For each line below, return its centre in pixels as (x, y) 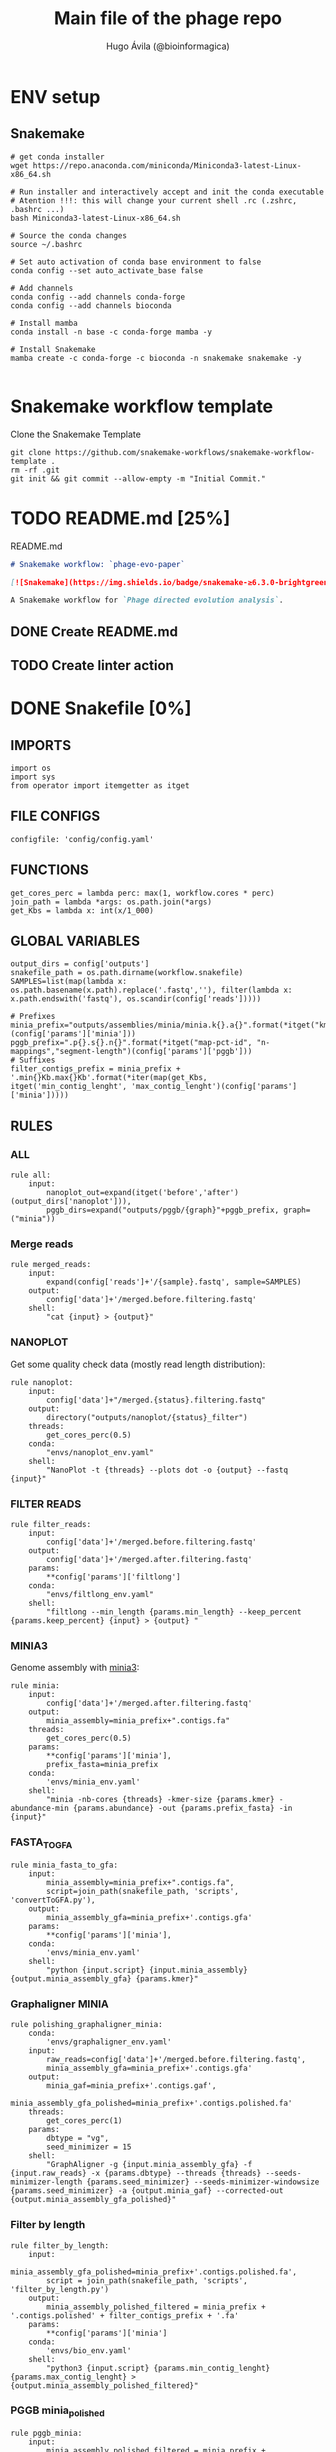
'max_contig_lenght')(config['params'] (214, 1087)
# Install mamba (44, 323)
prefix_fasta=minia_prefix (102, 1765)
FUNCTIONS (50, 870)
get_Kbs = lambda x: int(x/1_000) (82, 910)
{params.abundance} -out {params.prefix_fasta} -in (183, 1808)
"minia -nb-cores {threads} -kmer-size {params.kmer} (160, 1800)
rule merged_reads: (51, 1265)
